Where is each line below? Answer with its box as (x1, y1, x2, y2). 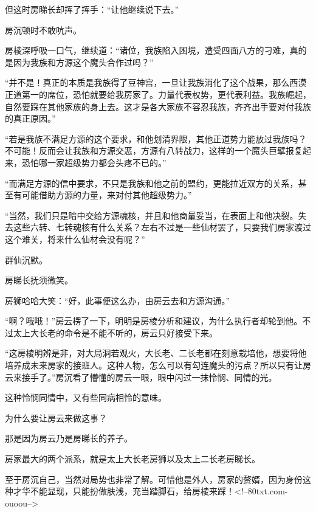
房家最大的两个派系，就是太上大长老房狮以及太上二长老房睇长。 (5, 452, 260, 465)
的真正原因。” (5, 112, 56, 125)
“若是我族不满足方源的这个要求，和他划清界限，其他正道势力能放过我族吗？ (5, 132, 307, 145)
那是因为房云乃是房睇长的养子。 (5, 432, 132, 445)
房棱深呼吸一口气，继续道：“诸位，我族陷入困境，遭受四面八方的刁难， (5, 44, 290, 57)
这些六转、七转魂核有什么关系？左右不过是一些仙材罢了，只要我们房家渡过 (13, 221, 311, 234)
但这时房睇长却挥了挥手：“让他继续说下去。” (5, 3, 179, 15)
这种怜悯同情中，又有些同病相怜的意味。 (5, 391, 167, 404)
